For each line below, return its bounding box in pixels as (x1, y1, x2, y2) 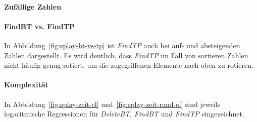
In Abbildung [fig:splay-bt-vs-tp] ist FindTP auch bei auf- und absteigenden (4, 40, 240, 50)
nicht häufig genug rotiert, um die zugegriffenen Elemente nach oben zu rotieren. (4, 60, 253, 70)
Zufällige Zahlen (4, 1, 62, 12)
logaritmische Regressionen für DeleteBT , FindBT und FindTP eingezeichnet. (4, 108, 244, 119)
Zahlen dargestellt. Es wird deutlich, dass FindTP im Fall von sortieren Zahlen (4, 50, 248, 60)
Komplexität (4, 79, 48, 90)
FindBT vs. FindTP (4, 21, 75, 31)
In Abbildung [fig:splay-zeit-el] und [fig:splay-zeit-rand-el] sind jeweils (4, 98, 221, 109)
